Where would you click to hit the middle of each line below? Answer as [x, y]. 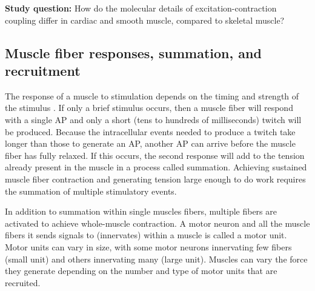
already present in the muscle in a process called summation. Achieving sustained [156, 167]
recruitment [43, 70]
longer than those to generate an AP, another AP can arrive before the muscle [150, 143]
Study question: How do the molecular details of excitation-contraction [141, 8]
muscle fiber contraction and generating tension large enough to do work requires [155, 179]
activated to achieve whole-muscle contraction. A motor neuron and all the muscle [157, 223]
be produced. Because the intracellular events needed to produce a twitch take [150, 131]
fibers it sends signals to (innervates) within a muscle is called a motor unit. [146, 235]
